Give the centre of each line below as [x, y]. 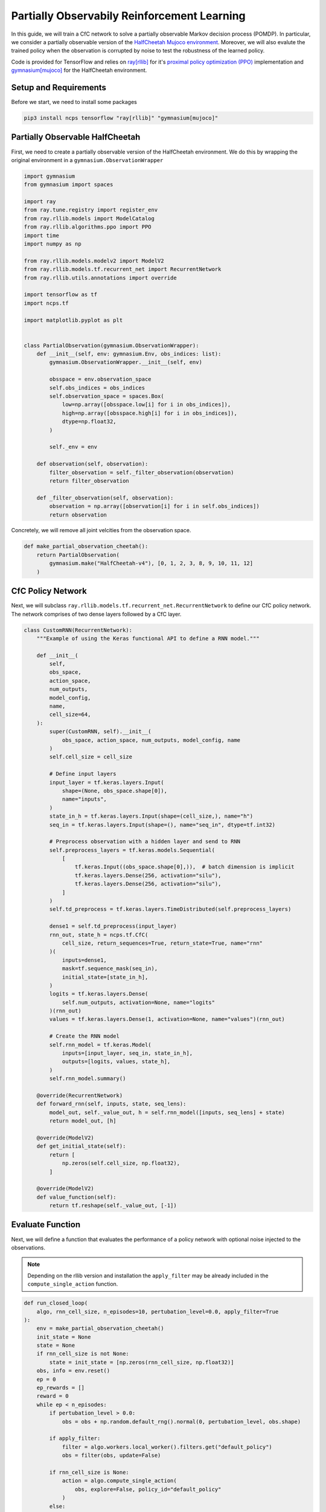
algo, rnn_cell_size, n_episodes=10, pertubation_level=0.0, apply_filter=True [158, 1312]
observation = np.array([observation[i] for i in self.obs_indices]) [154, 506]
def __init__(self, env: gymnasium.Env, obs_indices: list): [129, 354]
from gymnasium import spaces [69, 185]
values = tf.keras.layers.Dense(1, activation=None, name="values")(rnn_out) [167, 1019]
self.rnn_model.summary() [88, 1079]
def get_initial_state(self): [81, 1146]
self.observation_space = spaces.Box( [107, 396]
